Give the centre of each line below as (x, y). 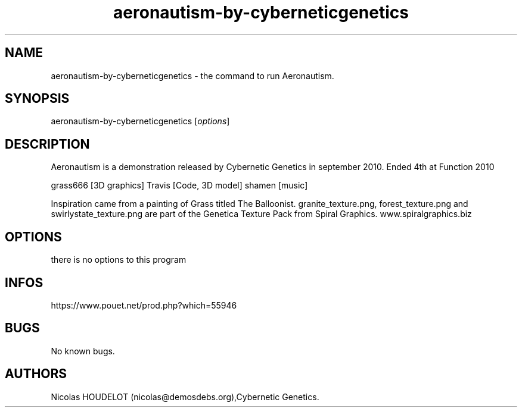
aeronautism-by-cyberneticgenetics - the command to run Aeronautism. (192, 76)
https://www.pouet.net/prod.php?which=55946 (144, 305)
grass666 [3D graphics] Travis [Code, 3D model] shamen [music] (179, 185)
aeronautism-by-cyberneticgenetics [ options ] (140, 121)
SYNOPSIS (37, 99)
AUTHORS (36, 374)
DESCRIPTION (47, 144)
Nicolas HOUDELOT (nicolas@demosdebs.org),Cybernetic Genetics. (185, 397)
